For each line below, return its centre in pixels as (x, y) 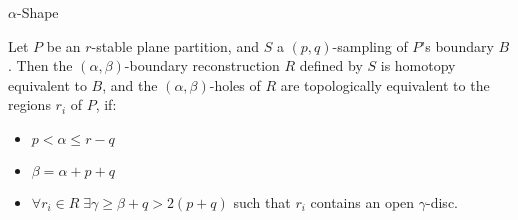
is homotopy (418, 65)
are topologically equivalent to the (385, 84)
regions (29, 104)
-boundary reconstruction (202, 65)
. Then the (40, 65)
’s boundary (457, 45)
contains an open (362, 201)
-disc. (442, 201)
